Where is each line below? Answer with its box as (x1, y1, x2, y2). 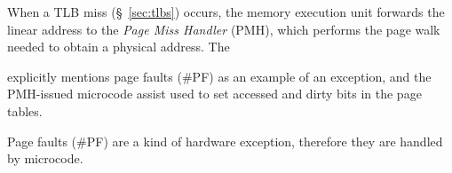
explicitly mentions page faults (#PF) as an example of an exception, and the (7, 67, 432, 85)
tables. (7, 101, 43, 120)
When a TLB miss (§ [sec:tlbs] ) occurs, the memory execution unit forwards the (7, 3, 445, 20)
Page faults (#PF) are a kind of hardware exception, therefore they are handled (7, 131, 443, 150)
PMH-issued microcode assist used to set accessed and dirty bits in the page (7, 84, 422, 103)
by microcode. (7, 149, 83, 168)
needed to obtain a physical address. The (7, 37, 230, 56)
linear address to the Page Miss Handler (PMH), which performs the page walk (7, 20, 440, 38)
